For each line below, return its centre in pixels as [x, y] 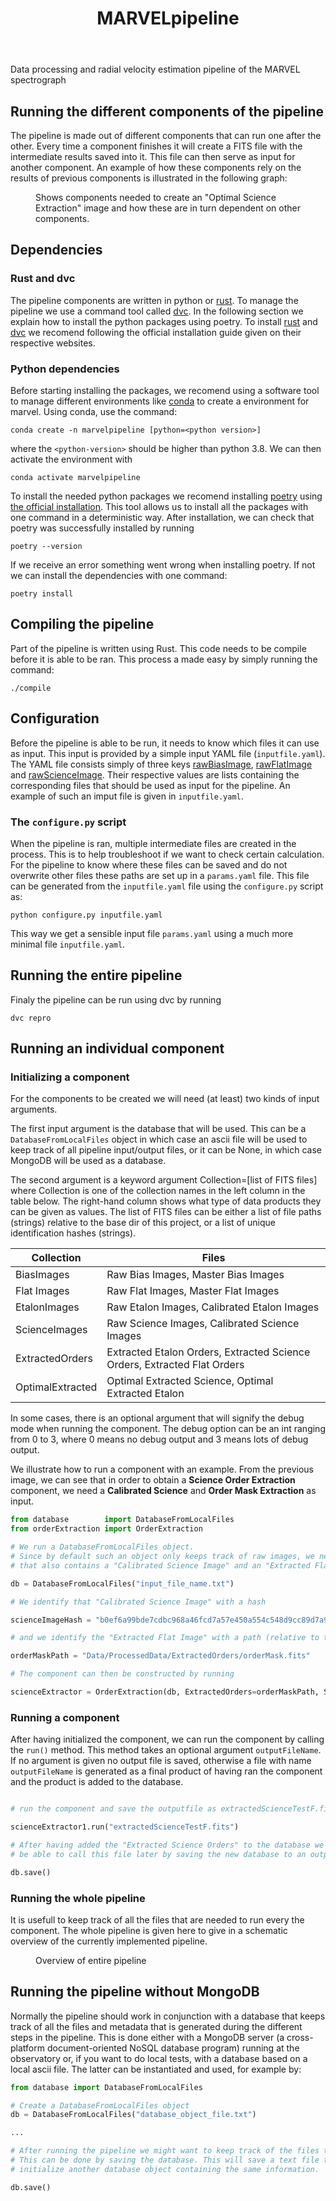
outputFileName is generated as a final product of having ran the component [166, 1771]
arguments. [34, 1109]
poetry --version [46, 546]
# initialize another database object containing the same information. [165, 2169]
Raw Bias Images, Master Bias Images [195, 1275]
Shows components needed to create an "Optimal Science [156, 197]
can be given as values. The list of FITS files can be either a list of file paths [166, 1212]
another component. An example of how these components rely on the [156, 167]
